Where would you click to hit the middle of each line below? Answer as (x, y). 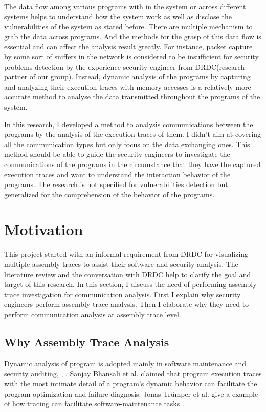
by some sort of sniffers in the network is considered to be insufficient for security (131, 56)
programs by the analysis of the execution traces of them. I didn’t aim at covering (133, 134)
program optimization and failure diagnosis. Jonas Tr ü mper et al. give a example (131, 393)
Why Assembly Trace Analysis (87, 342)
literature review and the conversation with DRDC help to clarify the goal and (128, 274)
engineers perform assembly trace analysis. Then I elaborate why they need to (127, 304)
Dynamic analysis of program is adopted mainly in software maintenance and (125, 363)
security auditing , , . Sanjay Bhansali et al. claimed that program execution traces (133, 373)
